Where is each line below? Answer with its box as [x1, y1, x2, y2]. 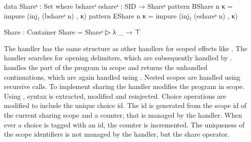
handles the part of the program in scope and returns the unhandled [4, 62, 207, 72]
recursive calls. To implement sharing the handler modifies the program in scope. [4, 81, 245, 91]
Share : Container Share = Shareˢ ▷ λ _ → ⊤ [4, 27, 141, 37]
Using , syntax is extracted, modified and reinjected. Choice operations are [4, 90, 226, 101]
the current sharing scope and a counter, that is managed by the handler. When [4, 109, 242, 120]
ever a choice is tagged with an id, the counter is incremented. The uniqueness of [4, 119, 245, 129]
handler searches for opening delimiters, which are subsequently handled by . [4, 53, 232, 63]
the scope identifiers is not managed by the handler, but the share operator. [4, 129, 230, 139]
